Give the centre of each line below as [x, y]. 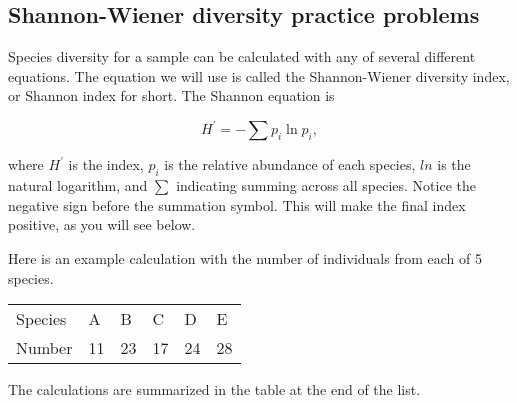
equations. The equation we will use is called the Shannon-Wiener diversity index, [259, 75]
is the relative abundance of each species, [290, 164]
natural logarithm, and [78, 185]
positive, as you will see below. [102, 224]
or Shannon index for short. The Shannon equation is [171, 95]
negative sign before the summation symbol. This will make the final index [237, 204]
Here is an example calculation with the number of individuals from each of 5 [245, 258]
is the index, [106, 164]
